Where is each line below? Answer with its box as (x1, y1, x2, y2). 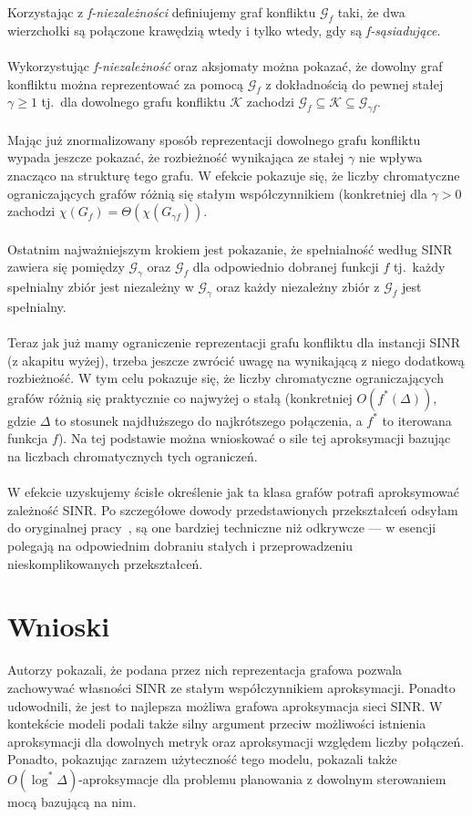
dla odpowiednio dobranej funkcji (192, 257, 379, 276)
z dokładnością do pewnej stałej (265, 74, 444, 93)
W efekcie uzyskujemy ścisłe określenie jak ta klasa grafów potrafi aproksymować (7, 482, 460, 502)
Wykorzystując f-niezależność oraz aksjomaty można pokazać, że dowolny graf (7, 56, 443, 75)
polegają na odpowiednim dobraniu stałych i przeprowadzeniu (7, 536, 354, 555)
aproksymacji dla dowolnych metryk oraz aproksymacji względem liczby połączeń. (7, 731, 465, 750)
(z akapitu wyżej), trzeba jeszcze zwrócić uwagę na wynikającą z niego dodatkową (7, 350, 465, 369)
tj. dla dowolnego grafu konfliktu (41, 92, 226, 111)
